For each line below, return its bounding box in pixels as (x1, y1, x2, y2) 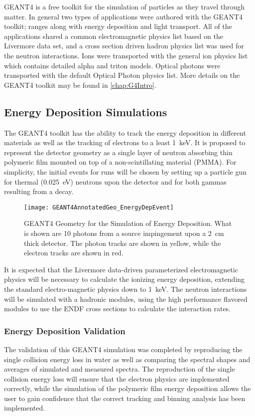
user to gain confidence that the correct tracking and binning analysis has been (4, 393, 246, 403)
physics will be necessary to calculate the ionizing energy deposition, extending (4, 274, 245, 284)
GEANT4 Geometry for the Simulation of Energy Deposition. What (24, 218, 232, 228)
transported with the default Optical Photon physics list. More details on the (4, 70, 240, 80)
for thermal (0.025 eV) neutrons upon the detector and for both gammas (4, 176, 227, 187)
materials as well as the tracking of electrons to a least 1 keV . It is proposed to (4, 137, 246, 148)
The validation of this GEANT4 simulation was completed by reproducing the (4, 344, 243, 354)
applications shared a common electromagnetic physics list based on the (4, 30, 223, 41)
